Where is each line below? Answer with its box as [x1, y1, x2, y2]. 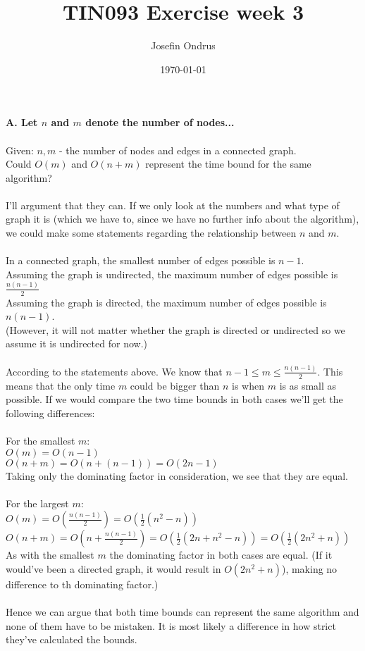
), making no [281, 562, 338, 576]
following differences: [6, 405, 95, 420]
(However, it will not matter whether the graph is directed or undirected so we [6, 322, 345, 337]
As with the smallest [6, 547, 94, 562]
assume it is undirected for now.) [6, 336, 147, 351]
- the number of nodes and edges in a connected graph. [59, 142, 297, 157]
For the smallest [6, 433, 75, 448]
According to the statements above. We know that [6, 364, 223, 378]
